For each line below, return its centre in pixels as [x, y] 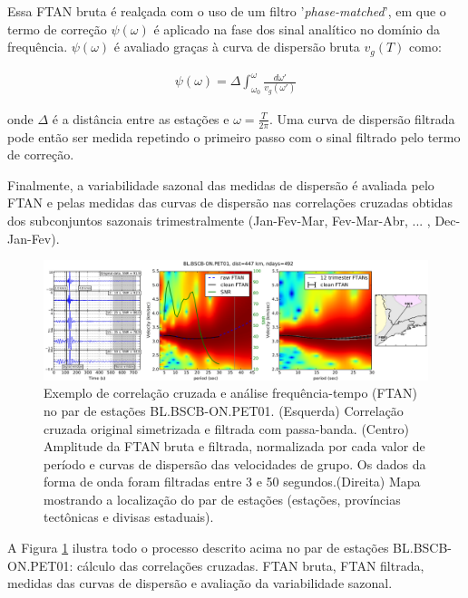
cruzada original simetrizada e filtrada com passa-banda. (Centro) [226, 428]
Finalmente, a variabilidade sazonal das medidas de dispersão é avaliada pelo [221, 184]
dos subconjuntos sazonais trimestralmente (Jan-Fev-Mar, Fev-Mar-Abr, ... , [219, 221]
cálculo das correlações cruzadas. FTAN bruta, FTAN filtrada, [251, 565]
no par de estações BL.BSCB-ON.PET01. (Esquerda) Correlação [224, 410]
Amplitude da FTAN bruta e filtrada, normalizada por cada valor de [234, 446]
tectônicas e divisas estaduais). [129, 517]
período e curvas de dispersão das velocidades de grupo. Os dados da [235, 463]
